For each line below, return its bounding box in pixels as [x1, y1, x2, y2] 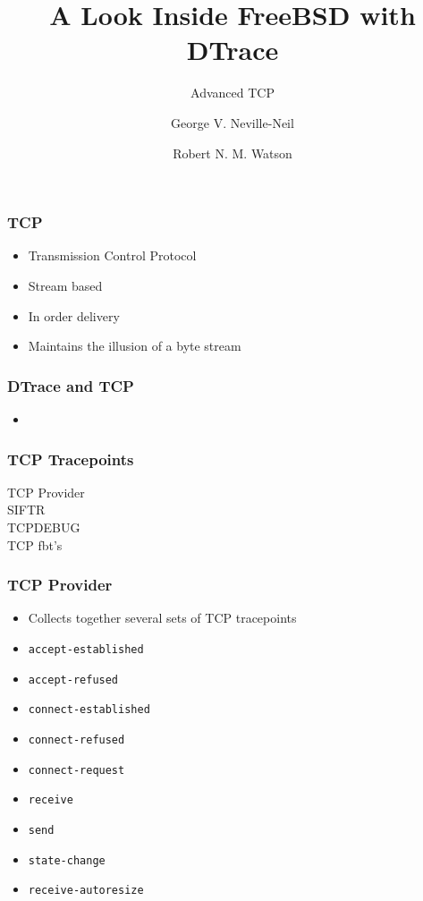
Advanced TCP [190, 83, 275, 102]
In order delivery [28, 306, 120, 325]
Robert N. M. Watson [173, 143, 292, 162]
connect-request [28, 763, 125, 777]
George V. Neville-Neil [171, 113, 294, 132]
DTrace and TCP [7, 374, 134, 396]
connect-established [28, 703, 150, 717]
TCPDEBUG [7, 517, 80, 536]
